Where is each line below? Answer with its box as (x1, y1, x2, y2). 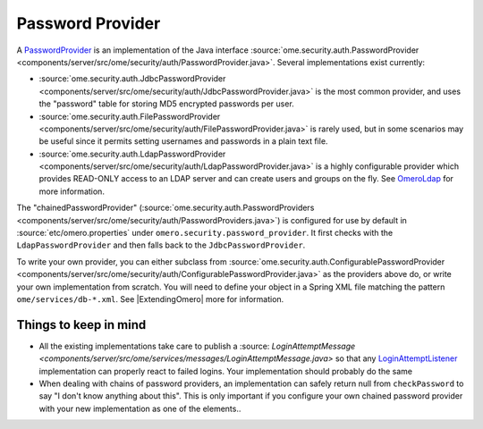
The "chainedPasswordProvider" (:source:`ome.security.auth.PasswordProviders (16, 202, 315, 214)
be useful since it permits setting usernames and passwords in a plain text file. (38, 136, 328, 147)
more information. (38, 186, 105, 197)
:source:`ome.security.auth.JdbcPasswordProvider (38, 73, 226, 84)
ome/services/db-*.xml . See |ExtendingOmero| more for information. (16, 293, 284, 304)
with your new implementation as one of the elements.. (38, 403, 241, 414)
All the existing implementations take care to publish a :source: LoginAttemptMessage (38, 341, 356, 351)
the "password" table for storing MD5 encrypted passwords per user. (38, 98, 294, 109)
